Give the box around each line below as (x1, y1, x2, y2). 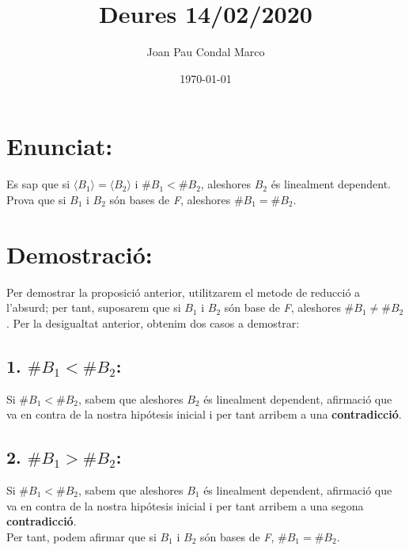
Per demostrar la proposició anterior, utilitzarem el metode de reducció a (6, 283, 361, 300)
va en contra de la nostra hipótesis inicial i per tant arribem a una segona (6, 497, 364, 514)
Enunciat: (6, 130, 113, 162)
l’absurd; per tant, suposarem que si (6, 299, 181, 316)
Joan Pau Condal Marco (146, 44, 265, 60)
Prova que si (6, 191, 66, 207)
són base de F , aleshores (224, 299, 341, 316)
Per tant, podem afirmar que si (6, 528, 157, 544)
